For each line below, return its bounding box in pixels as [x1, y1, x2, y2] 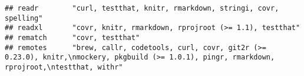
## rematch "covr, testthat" [5, 33, 140, 42]
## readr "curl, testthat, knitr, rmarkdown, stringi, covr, [5, 4, 279, 12]
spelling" [5, 14, 43, 22]
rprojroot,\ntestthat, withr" [5, 62, 123, 71]
